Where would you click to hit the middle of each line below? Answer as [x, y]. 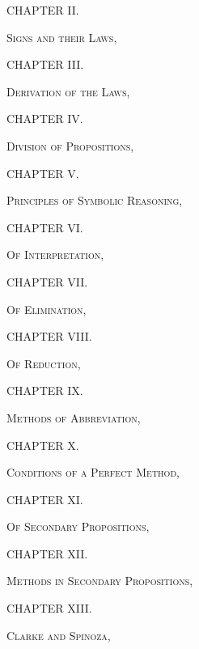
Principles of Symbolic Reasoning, [95, 200]
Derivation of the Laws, [68, 91]
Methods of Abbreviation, [74, 417]
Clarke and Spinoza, [59, 635]
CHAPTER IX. [45, 390]
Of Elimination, [47, 309]
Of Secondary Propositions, [78, 526]
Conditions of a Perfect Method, [93, 472]
